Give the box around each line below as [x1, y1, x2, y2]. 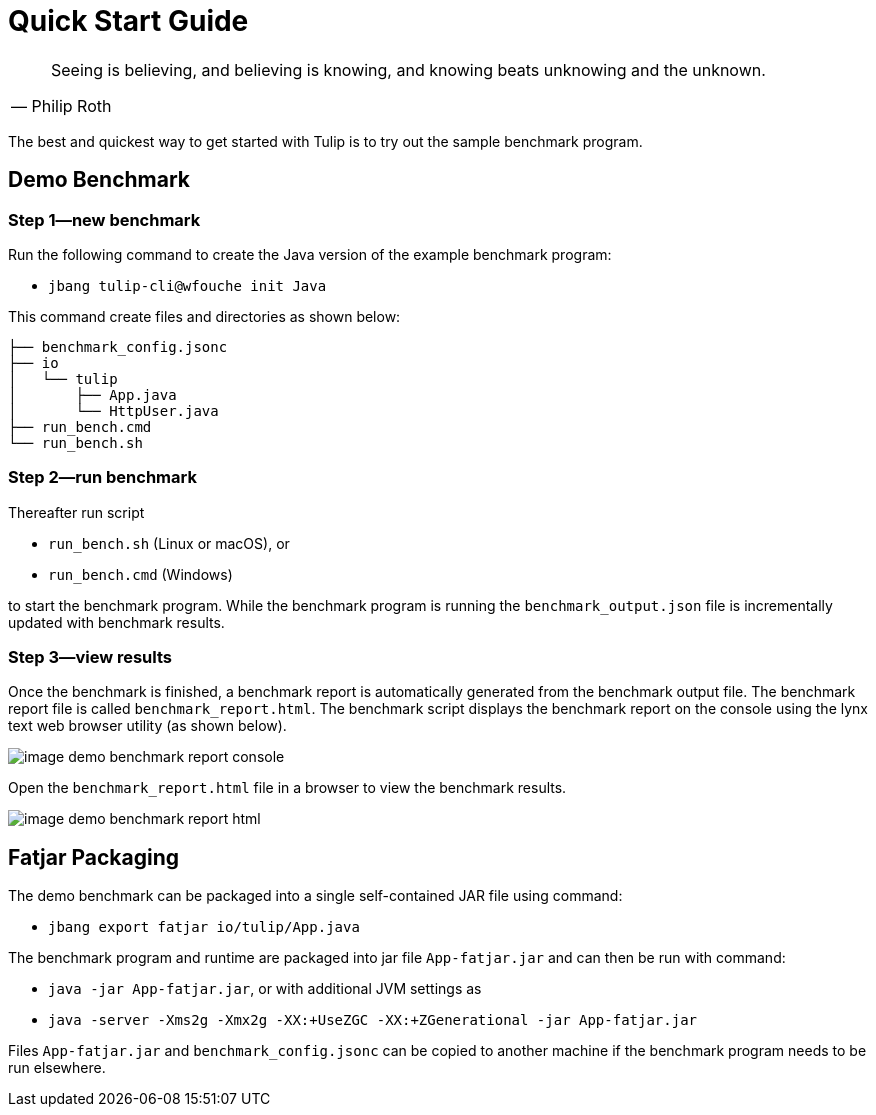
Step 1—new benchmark [8, 209, 201, 230]
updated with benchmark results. [8, 613, 225, 631]
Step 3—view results [8, 647, 173, 668]
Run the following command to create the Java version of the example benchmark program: [8, 245, 612, 263]
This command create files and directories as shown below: [8, 307, 401, 325]
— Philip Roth [11, 95, 112, 116]
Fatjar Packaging [8, 844, 179, 870]
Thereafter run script [8, 503, 145, 521]
